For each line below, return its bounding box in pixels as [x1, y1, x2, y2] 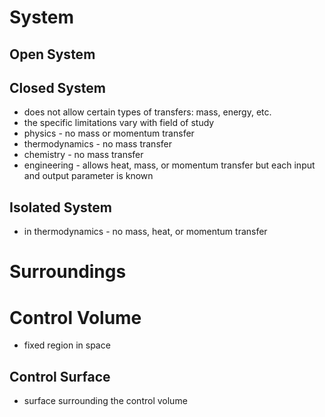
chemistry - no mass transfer [23, 149, 144, 161]
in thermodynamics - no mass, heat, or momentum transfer [23, 226, 268, 238]
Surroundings [9, 261, 127, 283]
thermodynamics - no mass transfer [23, 138, 172, 150]
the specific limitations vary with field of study [23, 117, 215, 129]
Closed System [9, 79, 106, 96]
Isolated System [9, 199, 112, 216]
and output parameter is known [23, 170, 154, 182]
